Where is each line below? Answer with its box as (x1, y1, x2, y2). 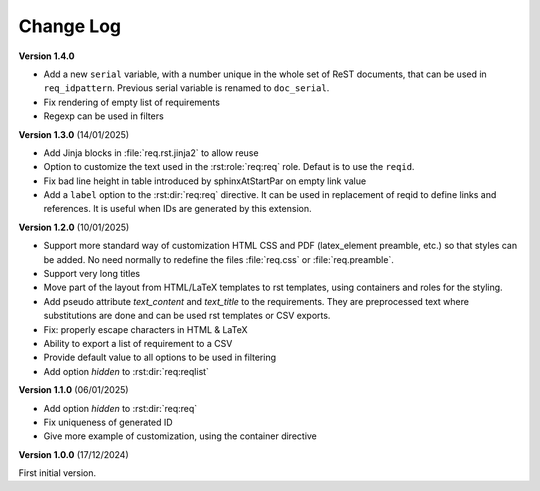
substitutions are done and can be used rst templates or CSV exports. (43, 310, 331, 322)
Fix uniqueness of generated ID (43, 416, 174, 428)
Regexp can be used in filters (43, 110, 164, 122)
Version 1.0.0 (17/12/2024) (18, 448, 129, 460)
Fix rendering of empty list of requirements (43, 96, 220, 108)
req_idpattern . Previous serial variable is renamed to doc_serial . (43, 82, 330, 94)
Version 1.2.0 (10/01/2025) (18, 221, 130, 233)
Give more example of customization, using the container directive (43, 430, 317, 442)
